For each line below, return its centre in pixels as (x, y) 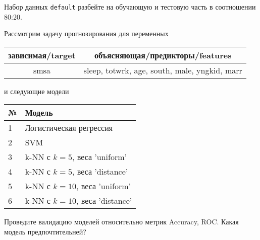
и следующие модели (37, 91)
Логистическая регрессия (69, 128)
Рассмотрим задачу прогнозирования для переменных (86, 33)
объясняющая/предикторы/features (163, 55)
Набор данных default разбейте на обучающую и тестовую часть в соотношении (130, 7)
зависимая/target (42, 55)
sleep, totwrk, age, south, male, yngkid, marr (163, 70)
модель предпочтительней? (45, 232)
